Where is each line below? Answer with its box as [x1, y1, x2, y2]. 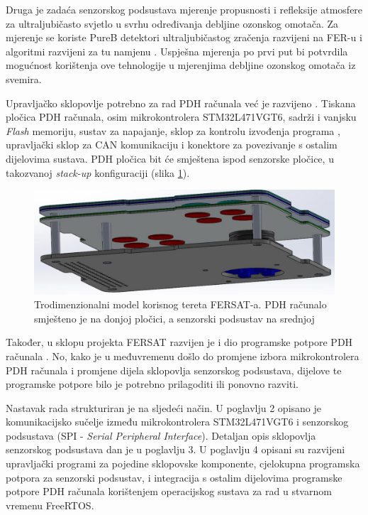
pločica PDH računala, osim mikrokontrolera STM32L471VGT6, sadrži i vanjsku [6, 109, 357, 124]
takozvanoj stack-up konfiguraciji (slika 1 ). [6, 165, 190, 180]
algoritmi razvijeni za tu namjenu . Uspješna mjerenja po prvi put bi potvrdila [6, 43, 348, 58]
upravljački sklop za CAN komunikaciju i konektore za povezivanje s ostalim [6, 137, 338, 152]
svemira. [6, 71, 42, 86]
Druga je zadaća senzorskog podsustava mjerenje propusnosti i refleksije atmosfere [6, 2, 363, 16]
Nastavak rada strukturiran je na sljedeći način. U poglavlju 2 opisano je [6, 400, 322, 415]
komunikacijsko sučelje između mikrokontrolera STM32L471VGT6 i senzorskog [6, 414, 349, 429]
